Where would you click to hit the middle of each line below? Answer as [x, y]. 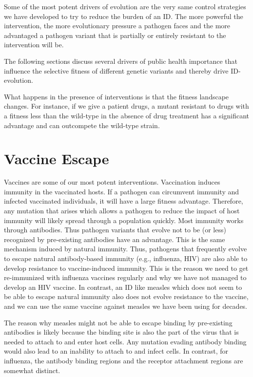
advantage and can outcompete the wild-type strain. [82, 125]
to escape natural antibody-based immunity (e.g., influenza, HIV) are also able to [126, 258]
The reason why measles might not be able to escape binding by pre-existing [118, 322]
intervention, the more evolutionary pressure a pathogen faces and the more [117, 26]
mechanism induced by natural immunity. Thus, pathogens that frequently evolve [126, 249]
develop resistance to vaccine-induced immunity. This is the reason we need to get [126, 268]
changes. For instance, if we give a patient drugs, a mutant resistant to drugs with [126, 106]
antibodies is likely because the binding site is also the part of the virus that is [121, 332]
